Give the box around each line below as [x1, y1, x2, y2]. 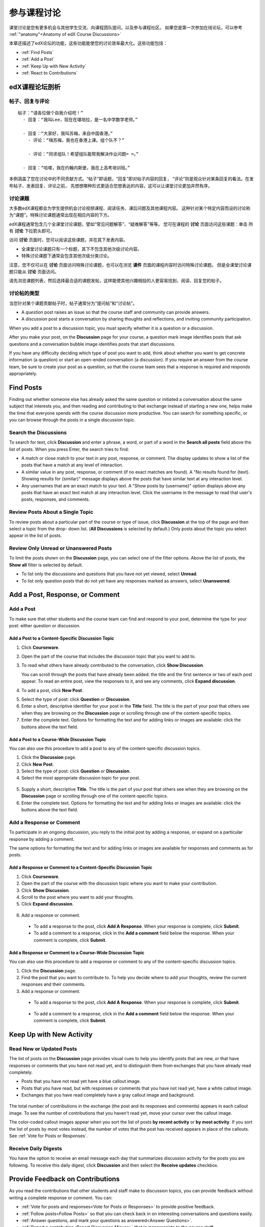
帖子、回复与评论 [9, 98, 50, 105]
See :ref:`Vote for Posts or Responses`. [9, 1133, 88, 1139]
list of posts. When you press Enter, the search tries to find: [9, 446, 130, 452]
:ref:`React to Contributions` [21, 70, 78, 76]
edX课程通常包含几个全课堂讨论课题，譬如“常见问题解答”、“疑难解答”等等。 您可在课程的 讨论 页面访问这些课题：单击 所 [9, 221, 253, 227]
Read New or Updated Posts [9, 1045, 78, 1052]
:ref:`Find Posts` [21, 49, 54, 55]
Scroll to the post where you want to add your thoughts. [21, 894, 134, 900]
